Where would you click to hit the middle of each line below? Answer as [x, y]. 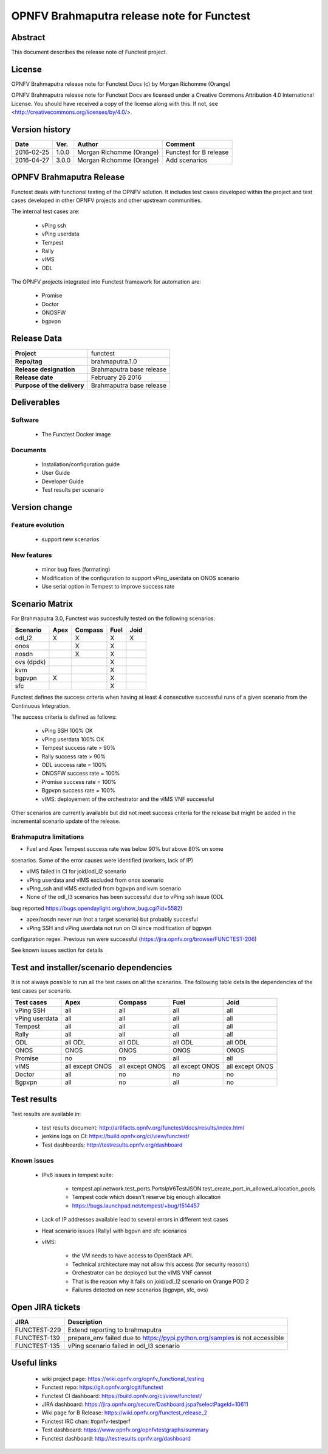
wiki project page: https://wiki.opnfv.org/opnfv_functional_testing [123, 1379]
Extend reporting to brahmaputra [115, 1330]
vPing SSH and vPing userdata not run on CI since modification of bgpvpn [119, 928]
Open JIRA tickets [46, 1307]
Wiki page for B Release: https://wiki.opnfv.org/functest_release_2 [125, 1413]
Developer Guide [63, 481]
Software [25, 420]
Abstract [28, 37]
